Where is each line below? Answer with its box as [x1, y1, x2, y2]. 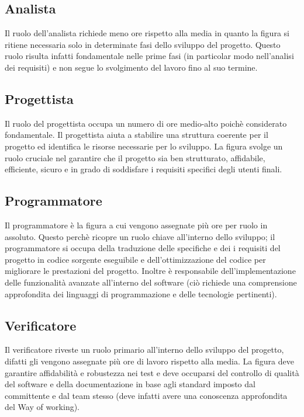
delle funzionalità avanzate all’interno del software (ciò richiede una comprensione [5, 276, 297, 288]
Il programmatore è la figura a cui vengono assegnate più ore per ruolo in [5, 218, 268, 231]
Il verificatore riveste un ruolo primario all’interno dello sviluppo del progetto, [5, 343, 284, 356]
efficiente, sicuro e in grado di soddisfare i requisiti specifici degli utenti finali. [5, 163, 282, 175]
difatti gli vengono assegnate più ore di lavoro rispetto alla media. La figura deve [5, 355, 294, 367]
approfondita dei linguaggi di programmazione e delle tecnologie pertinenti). [5, 287, 277, 300]
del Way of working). [5, 401, 80, 413]
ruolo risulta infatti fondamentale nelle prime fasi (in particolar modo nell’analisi [5, 50, 294, 62]
